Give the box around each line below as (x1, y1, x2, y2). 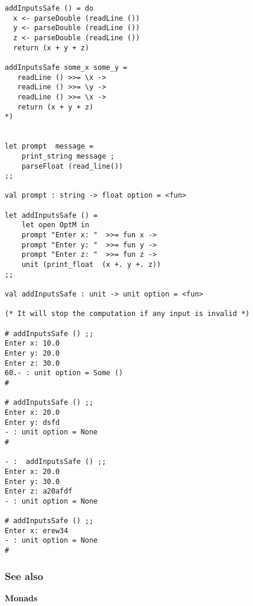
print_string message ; (21, 151, 115, 160)
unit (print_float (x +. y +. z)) (21, 260, 161, 269)
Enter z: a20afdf (5, 487, 73, 496)
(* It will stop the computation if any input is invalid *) (5, 310, 250, 318)
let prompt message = (5, 142, 94, 151)
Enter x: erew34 (5, 526, 68, 535)
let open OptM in (21, 221, 90, 230)
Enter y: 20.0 (5, 349, 60, 357)
